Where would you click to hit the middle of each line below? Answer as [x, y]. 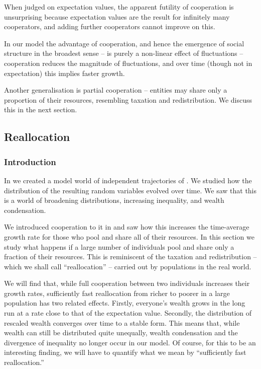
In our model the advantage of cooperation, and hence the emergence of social [124, 43]
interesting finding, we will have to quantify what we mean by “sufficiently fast [125, 352]
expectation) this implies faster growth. [64, 73]
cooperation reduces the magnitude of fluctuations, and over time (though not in [128, 63]
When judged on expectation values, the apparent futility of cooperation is [119, 7]
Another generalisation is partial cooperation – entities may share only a [116, 90]
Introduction [30, 161]
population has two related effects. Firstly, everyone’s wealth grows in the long [125, 303]
